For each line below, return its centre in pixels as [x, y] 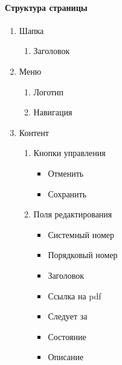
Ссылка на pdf [75, 295]
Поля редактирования [73, 214]
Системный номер [81, 234]
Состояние [67, 336]
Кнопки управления [69, 153]
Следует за [68, 316]
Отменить [66, 173]
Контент [34, 132]
